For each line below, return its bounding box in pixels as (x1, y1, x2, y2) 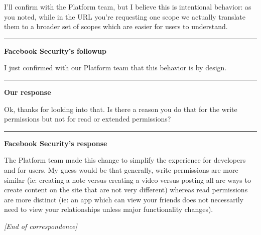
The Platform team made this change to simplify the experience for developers (4, 155, 246, 165)
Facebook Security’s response (4, 138, 107, 148)
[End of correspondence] (4, 220, 77, 231)
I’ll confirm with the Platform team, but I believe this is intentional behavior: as (4, 2, 251, 12)
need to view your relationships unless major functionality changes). (4, 204, 213, 214)
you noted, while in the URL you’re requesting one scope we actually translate (4, 11, 245, 22)
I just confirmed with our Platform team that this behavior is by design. (4, 62, 227, 73)
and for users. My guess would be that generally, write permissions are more (4, 164, 238, 175)
